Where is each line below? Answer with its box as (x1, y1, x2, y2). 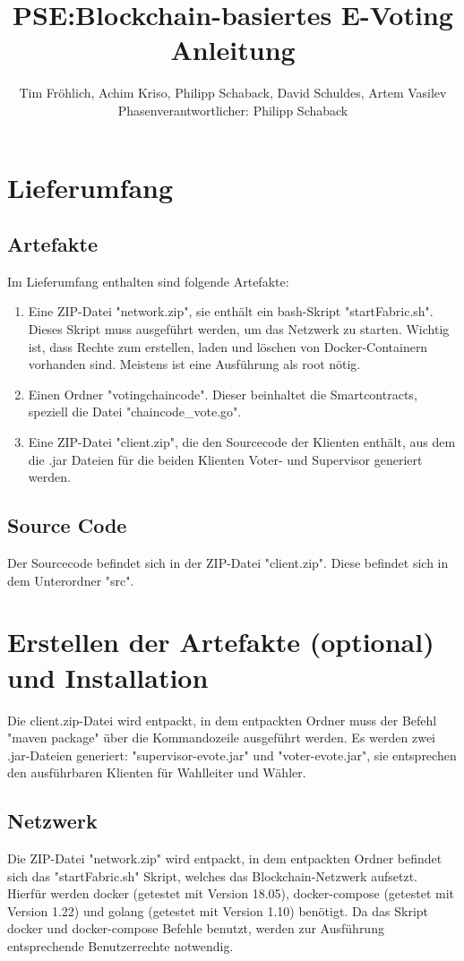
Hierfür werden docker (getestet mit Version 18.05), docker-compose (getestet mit (7, 884, 455, 903)
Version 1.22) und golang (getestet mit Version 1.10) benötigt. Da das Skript (7, 901, 429, 920)
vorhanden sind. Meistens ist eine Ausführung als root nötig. (28, 355, 361, 373)
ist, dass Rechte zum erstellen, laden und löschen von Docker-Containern (28, 337, 428, 356)
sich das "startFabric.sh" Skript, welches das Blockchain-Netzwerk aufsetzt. (7, 866, 417, 885)
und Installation (7, 658, 209, 695)
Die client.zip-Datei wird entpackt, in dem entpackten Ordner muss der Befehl (7, 710, 437, 729)
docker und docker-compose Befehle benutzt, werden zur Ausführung (7, 919, 384, 938)
